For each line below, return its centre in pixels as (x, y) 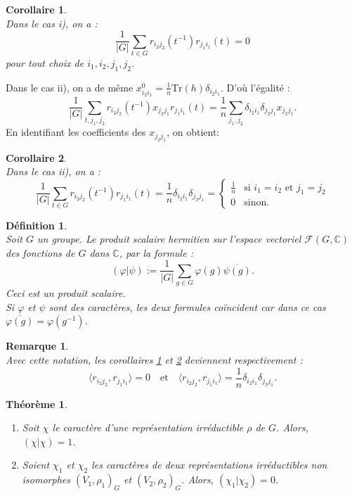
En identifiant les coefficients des (76, 132)
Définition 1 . (37, 225)
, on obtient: (193, 132)
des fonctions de (40, 252)
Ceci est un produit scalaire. (66, 293)
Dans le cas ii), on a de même (70, 87)
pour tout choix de (45, 62)
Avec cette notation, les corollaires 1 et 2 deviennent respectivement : (154, 360)
